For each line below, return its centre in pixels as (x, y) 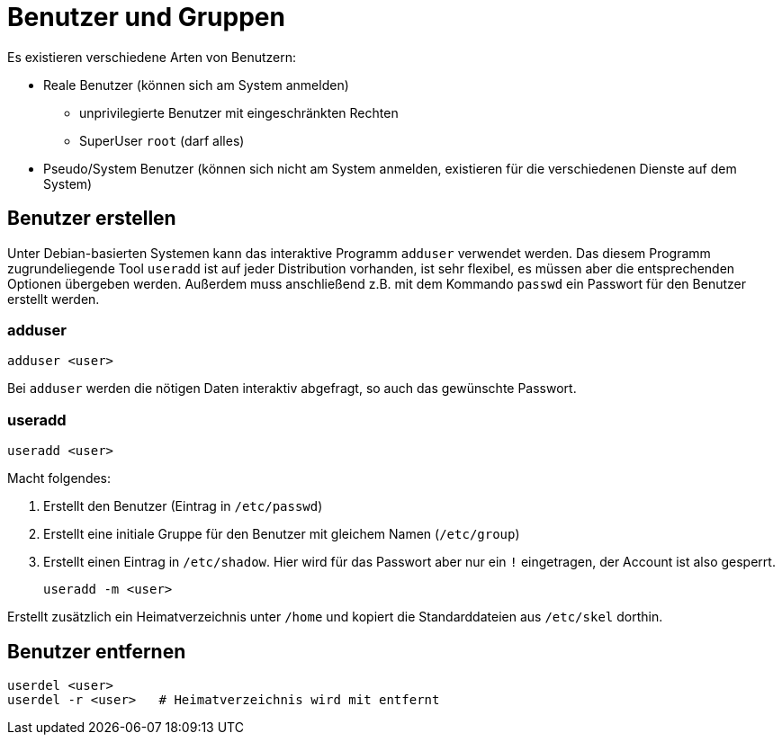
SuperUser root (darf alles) (162, 140)
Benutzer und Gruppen (146, 17)
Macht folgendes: (59, 478)
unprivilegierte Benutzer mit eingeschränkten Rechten (239, 112)
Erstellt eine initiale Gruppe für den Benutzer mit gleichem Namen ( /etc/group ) (282, 534)
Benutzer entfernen (97, 651)
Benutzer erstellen (92, 219)
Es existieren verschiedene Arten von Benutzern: (152, 57)
